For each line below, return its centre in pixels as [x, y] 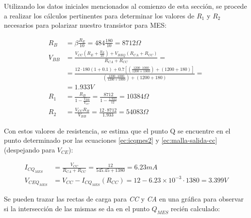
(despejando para [30, 149]
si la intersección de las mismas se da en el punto [77, 208]
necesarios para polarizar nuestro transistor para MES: [85, 25]
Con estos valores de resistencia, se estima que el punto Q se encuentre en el [117, 130]
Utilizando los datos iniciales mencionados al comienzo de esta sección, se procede [125, 6]
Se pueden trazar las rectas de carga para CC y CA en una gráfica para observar [124, 199]
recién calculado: [195, 208]
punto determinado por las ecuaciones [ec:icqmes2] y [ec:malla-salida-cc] [111, 140]
